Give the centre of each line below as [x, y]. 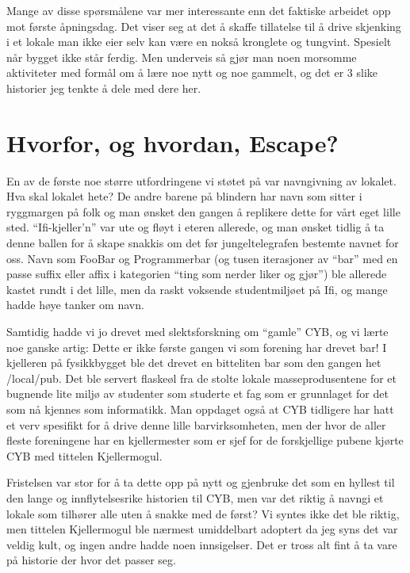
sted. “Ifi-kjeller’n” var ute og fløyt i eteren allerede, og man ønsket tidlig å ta [195, 227]
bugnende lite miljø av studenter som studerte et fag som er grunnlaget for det [197, 393]
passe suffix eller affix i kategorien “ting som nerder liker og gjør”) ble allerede [197, 274]
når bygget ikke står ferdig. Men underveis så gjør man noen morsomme [182, 57]
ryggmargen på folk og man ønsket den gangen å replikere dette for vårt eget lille [203, 211]
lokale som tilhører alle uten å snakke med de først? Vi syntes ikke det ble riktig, [203, 513]
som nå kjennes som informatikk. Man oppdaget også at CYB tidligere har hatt [200, 409]
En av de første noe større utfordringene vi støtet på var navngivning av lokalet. [201, 180]
